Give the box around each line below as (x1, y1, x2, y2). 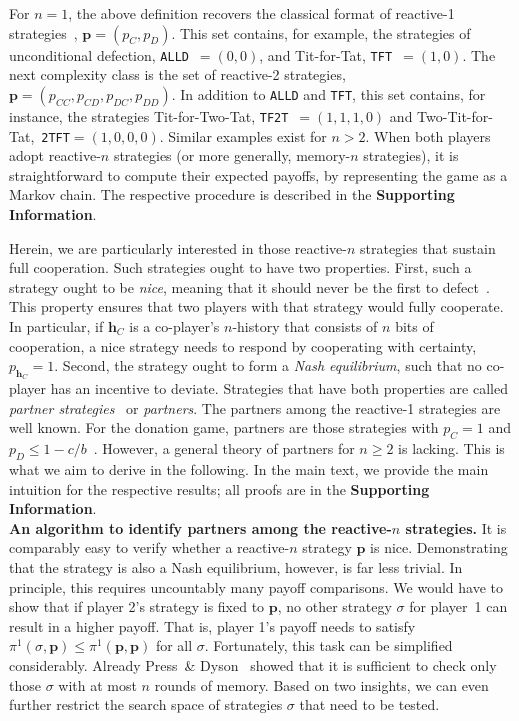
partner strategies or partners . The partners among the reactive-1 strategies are (9, 397, 501, 418)
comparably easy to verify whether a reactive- (9, 537, 290, 558)
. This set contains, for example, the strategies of (171, 22, 471, 43)
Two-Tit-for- (417, 105, 493, 126)
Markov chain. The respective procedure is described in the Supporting (9, 184, 455, 205)
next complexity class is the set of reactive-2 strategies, (9, 64, 346, 85)
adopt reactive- (9, 145, 101, 166)
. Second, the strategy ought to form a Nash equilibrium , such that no (54, 355, 482, 376)
